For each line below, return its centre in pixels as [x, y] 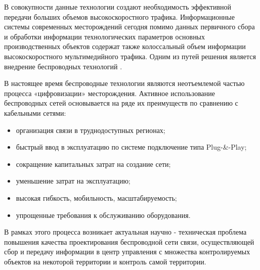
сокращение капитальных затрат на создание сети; [93, 164]
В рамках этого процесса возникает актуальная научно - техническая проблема [125, 232]
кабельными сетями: [35, 112]
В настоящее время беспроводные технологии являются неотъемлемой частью [124, 83]
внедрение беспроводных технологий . [63, 66]
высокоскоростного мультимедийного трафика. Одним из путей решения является [130, 56]
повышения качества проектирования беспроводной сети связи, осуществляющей [129, 241]
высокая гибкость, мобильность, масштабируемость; [96, 197]
